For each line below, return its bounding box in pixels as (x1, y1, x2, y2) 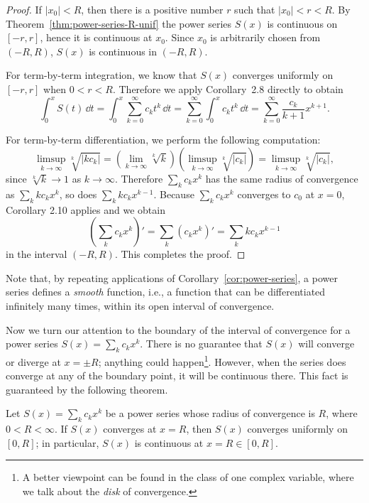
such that (234, 2, 275, 16)
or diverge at (6, 354, 61, 369)
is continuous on (267, 16, 338, 31)
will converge (298, 336, 355, 351)
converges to (237, 186, 291, 201)
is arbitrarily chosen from (210, 30, 321, 45)
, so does (59, 186, 97, 201)
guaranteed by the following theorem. (6, 382, 168, 396)
